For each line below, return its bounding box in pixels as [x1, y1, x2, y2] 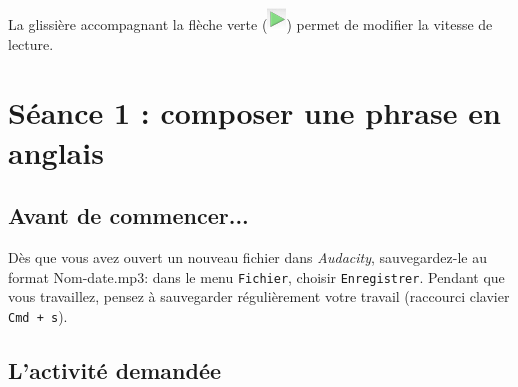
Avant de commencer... [8, 200, 249, 231]
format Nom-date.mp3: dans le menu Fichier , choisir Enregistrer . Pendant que [8, 266, 505, 287]
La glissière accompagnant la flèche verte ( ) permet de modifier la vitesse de [8, 14, 493, 34]
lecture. [8, 33, 54, 54]
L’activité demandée [8, 354, 222, 385]
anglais [8, 131, 104, 172]
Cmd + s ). [8, 305, 68, 326]
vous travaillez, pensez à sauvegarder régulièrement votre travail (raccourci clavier [8, 286, 510, 307]
